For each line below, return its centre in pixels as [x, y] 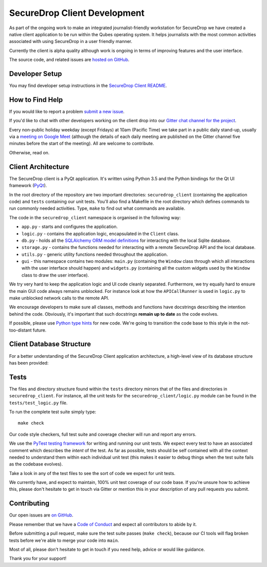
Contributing [29, 503]
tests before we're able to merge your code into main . [64, 540]
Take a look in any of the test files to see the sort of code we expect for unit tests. [92, 473]
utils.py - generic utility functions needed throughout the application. [95, 254]
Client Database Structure [50, 344]
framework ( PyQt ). [28, 186]
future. [40, 330]
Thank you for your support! [38, 559]
